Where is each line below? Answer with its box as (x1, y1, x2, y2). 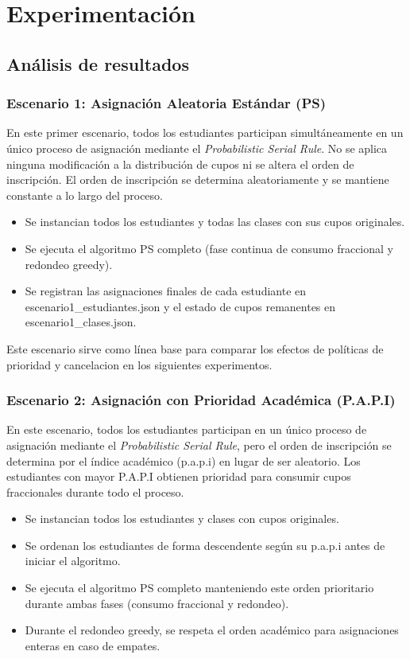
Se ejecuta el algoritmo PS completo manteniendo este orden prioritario (25, 579, 374, 596)
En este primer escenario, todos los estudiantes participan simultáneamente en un (6, 124, 404, 141)
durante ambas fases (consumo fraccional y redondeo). (25, 595, 289, 611)
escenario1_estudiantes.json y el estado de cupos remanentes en (25, 298, 336, 314)
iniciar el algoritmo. (25, 552, 121, 569)
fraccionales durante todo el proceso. (6, 483, 184, 500)
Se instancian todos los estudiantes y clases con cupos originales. (25, 510, 339, 527)
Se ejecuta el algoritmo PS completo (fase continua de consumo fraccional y (25, 240, 393, 256)
